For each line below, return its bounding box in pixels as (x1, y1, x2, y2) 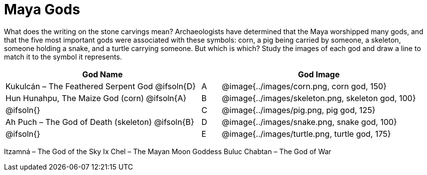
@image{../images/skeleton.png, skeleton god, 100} (221, 93, 416, 103)
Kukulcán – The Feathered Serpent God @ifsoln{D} (5, 81, 196, 91)
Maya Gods (4, 1, 80, 18)
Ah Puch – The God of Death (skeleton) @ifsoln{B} (5, 117, 195, 127)
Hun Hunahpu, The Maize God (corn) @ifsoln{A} (5, 93, 187, 103)
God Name (82, 69, 123, 79)
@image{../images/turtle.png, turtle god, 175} (221, 128, 391, 139)
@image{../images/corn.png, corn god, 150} (221, 81, 387, 91)
